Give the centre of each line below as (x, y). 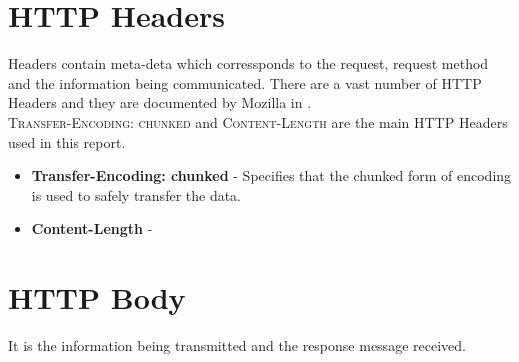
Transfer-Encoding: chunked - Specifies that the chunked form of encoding (271, 175)
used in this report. (67, 141)
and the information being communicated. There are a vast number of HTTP (245, 82)
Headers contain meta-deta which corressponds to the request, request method (248, 63)
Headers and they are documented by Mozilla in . (160, 102)
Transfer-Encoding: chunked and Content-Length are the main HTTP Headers (258, 121)
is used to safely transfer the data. (136, 194)
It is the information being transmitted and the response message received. (237, 345)
